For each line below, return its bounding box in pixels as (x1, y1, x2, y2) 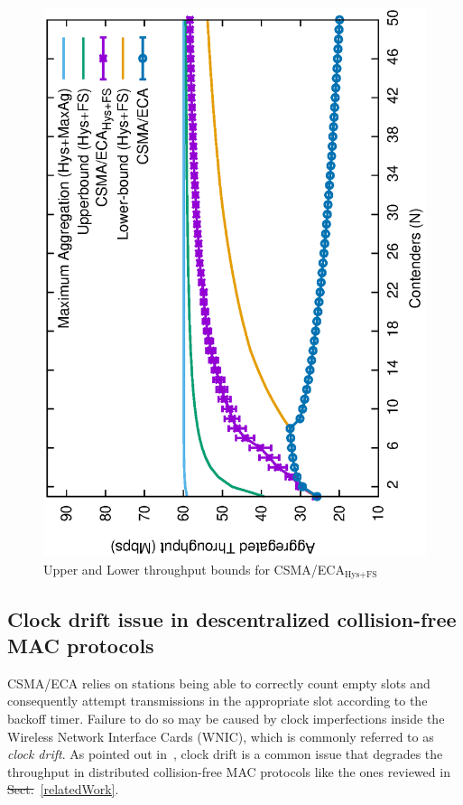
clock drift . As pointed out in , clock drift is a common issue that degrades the (7, 744, 443, 763)
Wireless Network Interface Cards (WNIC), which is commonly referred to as (7, 726, 434, 745)
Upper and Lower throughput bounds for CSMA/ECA (43, 559, 345, 578)
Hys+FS (344, 570, 377, 580)
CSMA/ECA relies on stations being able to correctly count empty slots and (7, 673, 431, 692)
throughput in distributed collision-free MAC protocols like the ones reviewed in (7, 762, 450, 781)
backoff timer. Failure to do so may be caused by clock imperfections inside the (7, 708, 445, 727)
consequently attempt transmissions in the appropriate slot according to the (7, 691, 428, 710)
